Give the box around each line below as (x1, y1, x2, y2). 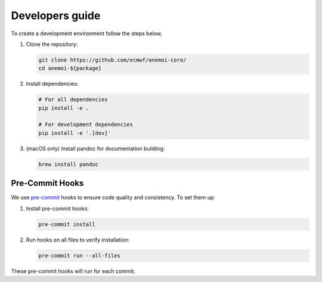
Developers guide (11, 9, 101, 22)
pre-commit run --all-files (38, 252, 120, 259)
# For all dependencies (38, 96, 109, 103)
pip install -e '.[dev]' (38, 129, 112, 137)
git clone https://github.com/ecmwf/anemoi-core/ (38, 57, 187, 63)
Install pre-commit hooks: (26, 204, 89, 212)
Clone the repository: (26, 41, 78, 48)
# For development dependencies (38, 121, 134, 128)
